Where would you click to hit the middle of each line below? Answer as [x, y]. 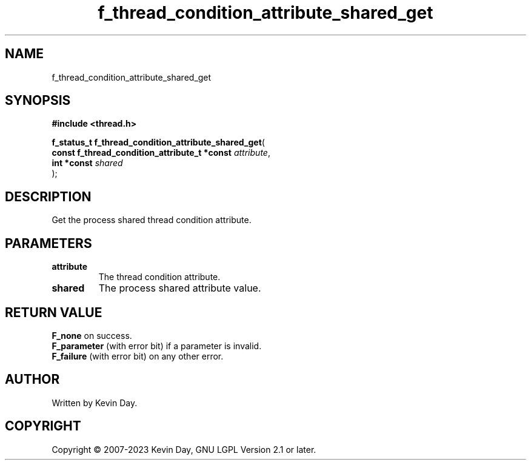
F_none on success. [92, 335]
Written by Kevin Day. [95, 403]
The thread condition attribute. [159, 277]
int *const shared [87, 163]
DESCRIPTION [48, 196]
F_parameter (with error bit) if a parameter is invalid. [157, 346]
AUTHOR [32, 380]
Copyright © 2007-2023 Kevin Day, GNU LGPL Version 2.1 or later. [184, 449]
